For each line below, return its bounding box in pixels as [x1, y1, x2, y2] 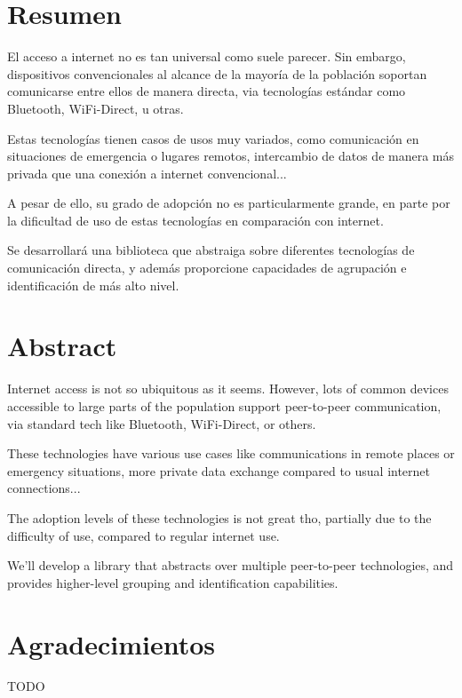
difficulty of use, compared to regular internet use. [7, 526, 280, 544]
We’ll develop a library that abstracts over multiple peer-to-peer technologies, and [7, 556, 454, 575]
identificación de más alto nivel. [7, 275, 179, 294]
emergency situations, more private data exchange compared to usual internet [7, 461, 431, 480]
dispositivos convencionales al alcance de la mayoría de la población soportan [7, 64, 427, 83]
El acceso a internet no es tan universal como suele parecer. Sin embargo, [7, 47, 406, 66]
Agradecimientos [7, 625, 216, 662]
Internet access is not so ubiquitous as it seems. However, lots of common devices [7, 379, 449, 398]
